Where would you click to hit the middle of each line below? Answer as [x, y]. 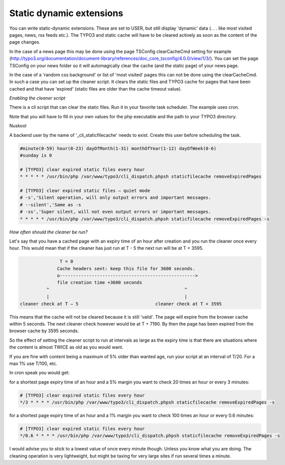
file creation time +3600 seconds [100, 283]
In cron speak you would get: [40, 373]
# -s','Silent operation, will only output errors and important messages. [116, 198]
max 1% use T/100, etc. [33, 363]
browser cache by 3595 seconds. [44, 331]
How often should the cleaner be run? [49, 232]
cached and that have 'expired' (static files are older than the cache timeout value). [96, 89]
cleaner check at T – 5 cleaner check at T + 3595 [121, 304]
